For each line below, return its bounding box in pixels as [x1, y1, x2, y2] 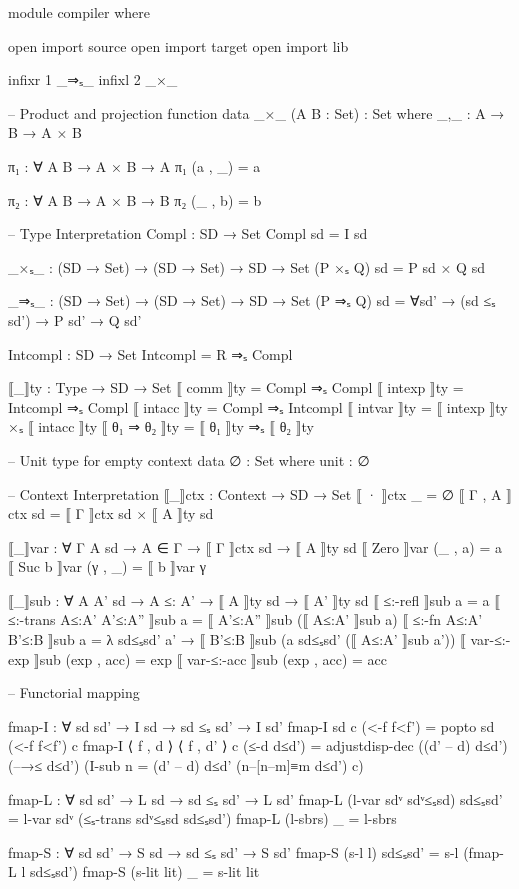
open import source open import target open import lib [8, 35, 349, 56]
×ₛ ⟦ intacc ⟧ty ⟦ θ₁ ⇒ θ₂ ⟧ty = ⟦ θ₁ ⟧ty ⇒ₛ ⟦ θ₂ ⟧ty [8, 416, 314, 437]
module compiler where [8, 2, 151, 22]
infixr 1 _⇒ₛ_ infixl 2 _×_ [8, 69, 178, 90]
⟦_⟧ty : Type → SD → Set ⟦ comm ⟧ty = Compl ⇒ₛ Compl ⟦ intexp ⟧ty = [8, 377, 464, 398]
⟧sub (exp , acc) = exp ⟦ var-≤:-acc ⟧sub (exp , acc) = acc [34, 648, 388, 669]
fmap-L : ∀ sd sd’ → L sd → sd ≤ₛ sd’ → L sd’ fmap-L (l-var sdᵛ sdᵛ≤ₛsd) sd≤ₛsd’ [8, 788, 503, 809]
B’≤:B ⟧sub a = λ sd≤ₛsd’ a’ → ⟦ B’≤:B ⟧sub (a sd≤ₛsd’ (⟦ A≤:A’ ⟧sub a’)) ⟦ [8, 629, 466, 650]
